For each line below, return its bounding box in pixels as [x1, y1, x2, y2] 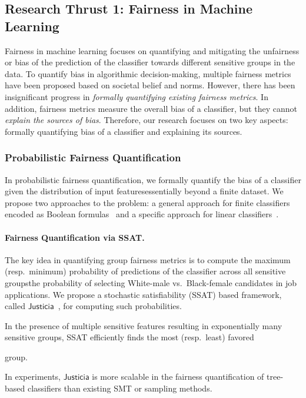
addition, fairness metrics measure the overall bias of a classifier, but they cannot [5, 102, 297, 114]
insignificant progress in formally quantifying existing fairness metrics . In [5, 90, 268, 102]
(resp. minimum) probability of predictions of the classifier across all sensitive [5, 265, 286, 277]
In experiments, [5, 370, 61, 383]
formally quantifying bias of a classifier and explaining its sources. [5, 125, 242, 137]
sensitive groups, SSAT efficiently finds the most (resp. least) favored [5, 331, 254, 343]
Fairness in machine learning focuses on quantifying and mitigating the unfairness [5, 44, 300, 57]
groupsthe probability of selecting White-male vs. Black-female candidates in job [5, 276, 297, 288]
